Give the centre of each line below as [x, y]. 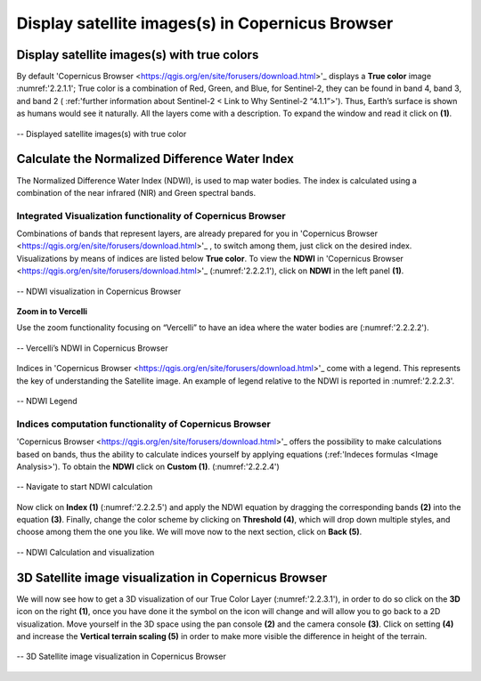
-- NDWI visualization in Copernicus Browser [99, 291]
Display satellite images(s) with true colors [138, 55]
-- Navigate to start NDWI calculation [85, 487]
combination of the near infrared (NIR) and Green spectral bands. [136, 192]
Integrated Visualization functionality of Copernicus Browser [151, 215]
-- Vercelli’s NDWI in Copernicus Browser [92, 348]
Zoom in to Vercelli [52, 312]
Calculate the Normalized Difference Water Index [155, 159]
